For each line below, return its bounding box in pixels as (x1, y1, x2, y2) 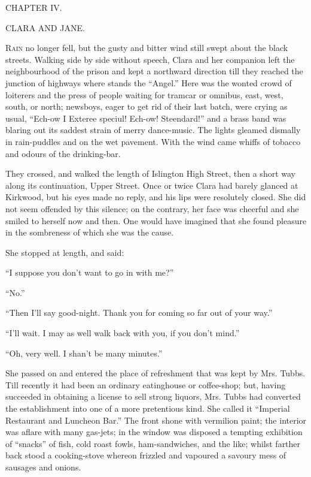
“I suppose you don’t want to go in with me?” (5, 266, 174, 279)
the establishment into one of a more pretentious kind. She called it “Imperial (5, 402, 290, 415)
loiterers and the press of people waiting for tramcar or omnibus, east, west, (5, 88, 283, 101)
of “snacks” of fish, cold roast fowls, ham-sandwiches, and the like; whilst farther (5, 437, 301, 449)
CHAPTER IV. (5, 1, 62, 13)
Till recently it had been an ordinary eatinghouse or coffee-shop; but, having (5, 378, 286, 391)
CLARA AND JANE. (5, 21, 85, 34)
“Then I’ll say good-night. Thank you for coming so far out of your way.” (5, 306, 273, 319)
